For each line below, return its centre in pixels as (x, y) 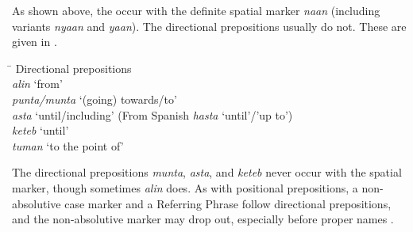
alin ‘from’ (37, 84)
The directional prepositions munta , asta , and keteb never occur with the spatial (207, 172)
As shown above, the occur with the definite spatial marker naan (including (196, 10)
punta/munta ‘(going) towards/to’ (95, 99)
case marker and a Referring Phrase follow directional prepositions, (228, 203)
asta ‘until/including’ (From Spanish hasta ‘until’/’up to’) (152, 114)
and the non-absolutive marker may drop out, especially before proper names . (203, 219)
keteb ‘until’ (41, 130)
